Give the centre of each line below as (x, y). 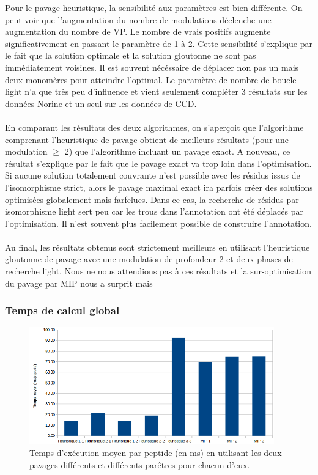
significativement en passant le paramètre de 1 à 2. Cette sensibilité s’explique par (159, 43)
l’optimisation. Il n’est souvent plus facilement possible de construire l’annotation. (158, 223)
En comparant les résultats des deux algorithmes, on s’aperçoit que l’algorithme (154, 127)
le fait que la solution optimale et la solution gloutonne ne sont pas (131, 55)
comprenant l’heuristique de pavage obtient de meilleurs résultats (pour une (147, 139)
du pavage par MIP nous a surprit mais (79, 283)
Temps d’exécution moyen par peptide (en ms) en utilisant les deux (156, 453)
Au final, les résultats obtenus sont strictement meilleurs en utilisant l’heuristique (157, 247)
